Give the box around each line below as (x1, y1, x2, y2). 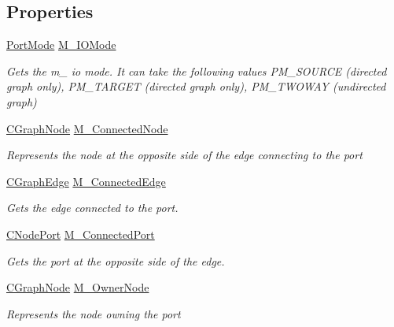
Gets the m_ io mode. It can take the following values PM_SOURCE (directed (6, 62, 387, 79)
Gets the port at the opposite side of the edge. (6, 252, 225, 269)
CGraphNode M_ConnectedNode (6, 120, 168, 136)
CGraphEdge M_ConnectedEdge (6, 173, 166, 189)
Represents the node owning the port (6, 305, 181, 321)
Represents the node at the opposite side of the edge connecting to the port (6, 147, 363, 163)
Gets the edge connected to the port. (6, 199, 179, 216)
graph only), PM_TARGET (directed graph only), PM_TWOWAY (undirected (6, 78, 386, 95)
